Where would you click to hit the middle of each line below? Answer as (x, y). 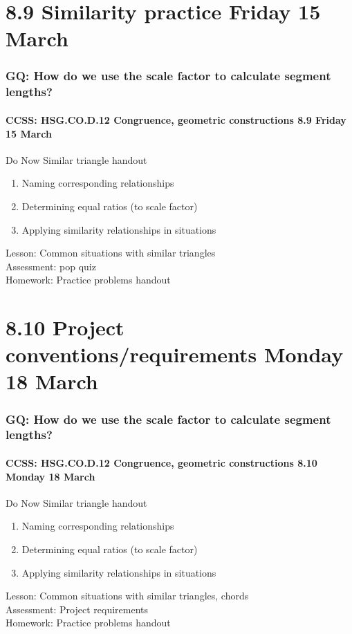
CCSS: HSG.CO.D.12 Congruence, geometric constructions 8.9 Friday (176, 119)
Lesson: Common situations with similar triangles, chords (127, 596)
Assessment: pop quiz (51, 266)
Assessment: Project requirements (77, 609)
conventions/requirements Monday (175, 354)
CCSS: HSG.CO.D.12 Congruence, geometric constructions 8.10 (161, 462)
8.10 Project (65, 327)
